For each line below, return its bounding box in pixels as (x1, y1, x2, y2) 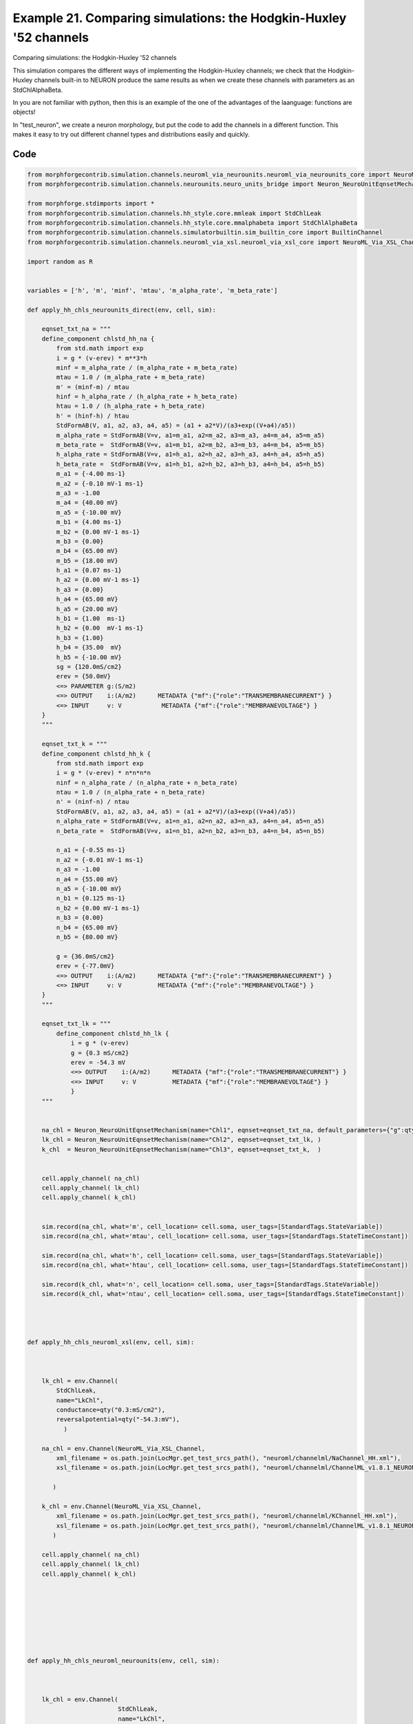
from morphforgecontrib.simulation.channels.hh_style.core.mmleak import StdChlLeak (27, 209, 321, 217)
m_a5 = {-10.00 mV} (56, 508, 122, 517)
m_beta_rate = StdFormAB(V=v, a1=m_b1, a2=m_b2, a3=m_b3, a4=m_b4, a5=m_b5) (56, 441, 325, 449)
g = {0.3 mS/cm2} (70, 1049, 129, 1056)
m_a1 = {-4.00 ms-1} (56, 470, 126, 478)
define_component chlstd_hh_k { (41, 750, 151, 758)
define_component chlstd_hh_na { (41, 334, 155, 343)
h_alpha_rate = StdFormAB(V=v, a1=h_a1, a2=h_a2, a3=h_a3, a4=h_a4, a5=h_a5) (56, 450, 325, 459)
